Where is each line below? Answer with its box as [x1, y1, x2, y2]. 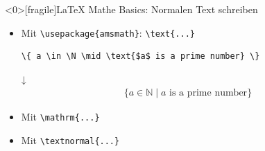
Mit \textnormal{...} [21, 133, 120, 148]
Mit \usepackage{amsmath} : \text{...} [21, 25, 195, 39]
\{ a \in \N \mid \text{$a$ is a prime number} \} [21, 51, 260, 62]
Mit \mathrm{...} [21, 109, 100, 124]
